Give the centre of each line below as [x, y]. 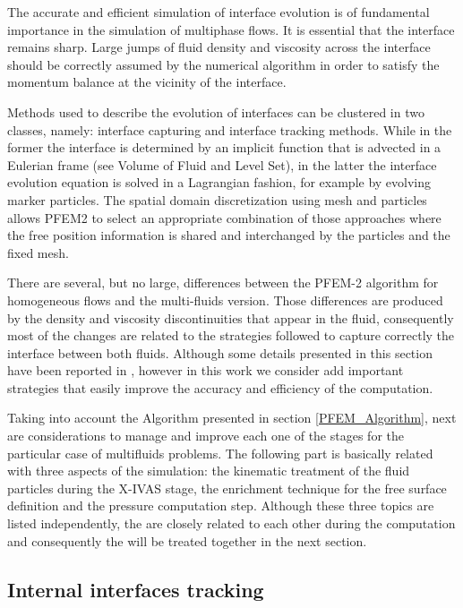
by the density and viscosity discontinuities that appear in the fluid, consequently [231, 317]
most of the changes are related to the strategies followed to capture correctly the [231, 335]
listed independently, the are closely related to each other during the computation [231, 523]
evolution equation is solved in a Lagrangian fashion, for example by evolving [219, 182]
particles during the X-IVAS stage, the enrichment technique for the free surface [227, 488]
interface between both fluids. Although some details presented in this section [220, 352]
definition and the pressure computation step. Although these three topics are [221, 505]
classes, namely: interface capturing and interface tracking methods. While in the [230, 129]
